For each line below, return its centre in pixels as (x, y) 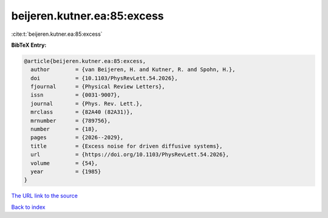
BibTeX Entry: (29, 45)
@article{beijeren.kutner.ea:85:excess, (85, 61)
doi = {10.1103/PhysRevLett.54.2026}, (104, 78)
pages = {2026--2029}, (77, 138)
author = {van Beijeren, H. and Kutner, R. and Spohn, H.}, (133, 70)
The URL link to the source (45, 196)
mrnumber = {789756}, (71, 121)
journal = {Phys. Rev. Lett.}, (87, 104)
